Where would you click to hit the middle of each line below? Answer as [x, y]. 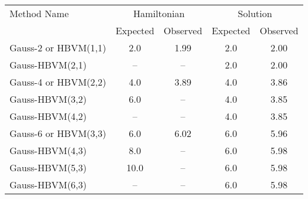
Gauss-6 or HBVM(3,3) [58, 133]
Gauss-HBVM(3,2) [48, 99]
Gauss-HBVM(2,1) [48, 65]
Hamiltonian [159, 13]
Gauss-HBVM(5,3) [48, 167]
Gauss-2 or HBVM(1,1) [58, 48]
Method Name [39, 13]
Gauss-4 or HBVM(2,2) [58, 82]
